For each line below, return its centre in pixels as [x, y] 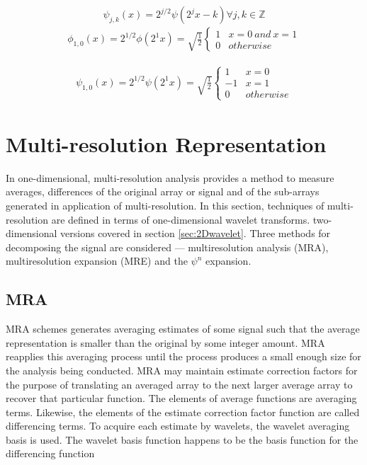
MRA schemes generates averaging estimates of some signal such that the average [183, 329]
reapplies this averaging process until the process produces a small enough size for [183, 356]
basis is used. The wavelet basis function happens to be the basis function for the [182, 439]
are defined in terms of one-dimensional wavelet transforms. [181, 219]
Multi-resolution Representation [166, 143]
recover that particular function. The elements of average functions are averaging [181, 398]
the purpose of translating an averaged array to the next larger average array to [179, 384]
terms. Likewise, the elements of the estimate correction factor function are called [183, 412]
